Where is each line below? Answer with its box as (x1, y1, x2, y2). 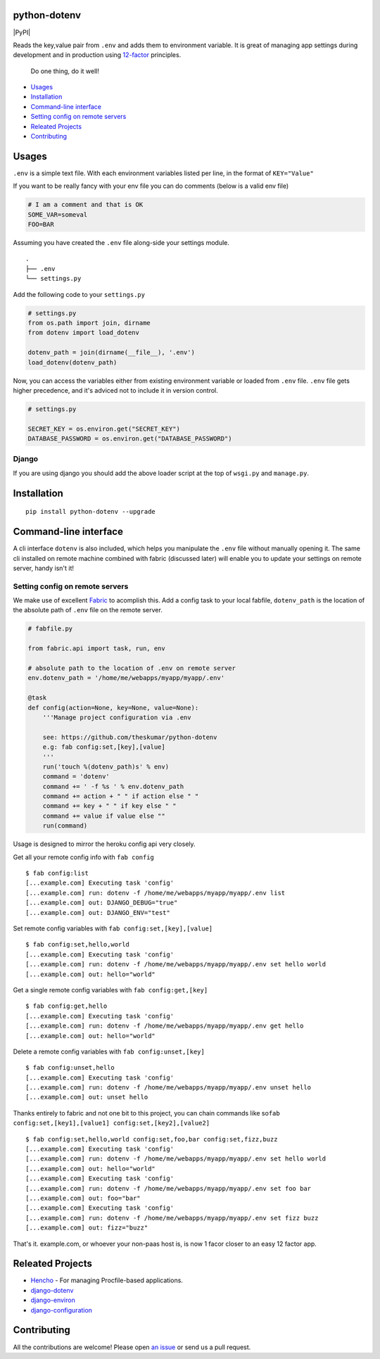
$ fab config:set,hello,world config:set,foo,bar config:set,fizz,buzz (25, 1135, 278, 1143)
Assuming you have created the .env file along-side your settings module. (13, 239, 230, 247)
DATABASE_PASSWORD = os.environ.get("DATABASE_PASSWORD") (27, 435, 232, 443)
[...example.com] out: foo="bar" (25, 1194, 141, 1202)
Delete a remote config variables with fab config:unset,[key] (13, 1047, 205, 1056)
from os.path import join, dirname (27, 319, 151, 327)
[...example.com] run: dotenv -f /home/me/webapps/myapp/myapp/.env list (25, 889, 286, 897)
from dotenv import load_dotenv (27, 329, 140, 337)
